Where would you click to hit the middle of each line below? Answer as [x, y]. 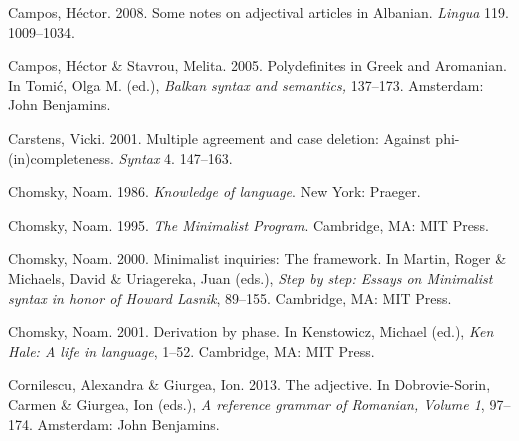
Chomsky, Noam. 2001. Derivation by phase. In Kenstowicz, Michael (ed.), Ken [251, 331]
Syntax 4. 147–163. [175, 157]
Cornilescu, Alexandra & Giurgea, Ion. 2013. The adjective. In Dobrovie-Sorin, [249, 384]
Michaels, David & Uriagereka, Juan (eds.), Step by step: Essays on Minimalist [250, 277]
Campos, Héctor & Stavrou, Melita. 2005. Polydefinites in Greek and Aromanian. [257, 65]
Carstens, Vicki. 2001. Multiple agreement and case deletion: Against [219, 137]
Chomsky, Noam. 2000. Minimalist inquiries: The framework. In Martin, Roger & [257, 258]
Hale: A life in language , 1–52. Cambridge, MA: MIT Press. [191, 350]
